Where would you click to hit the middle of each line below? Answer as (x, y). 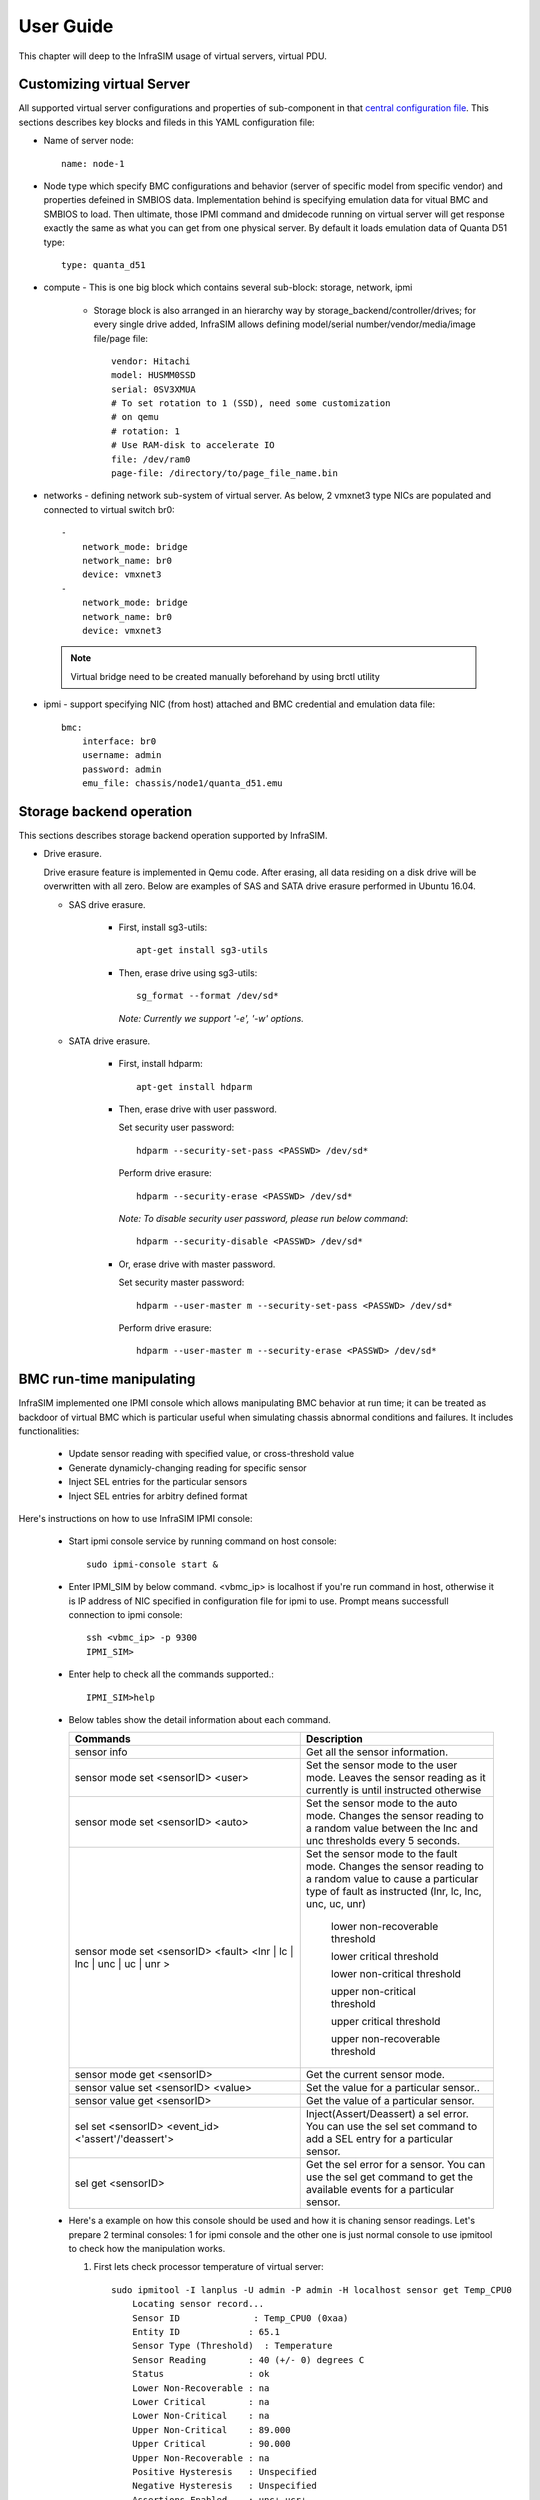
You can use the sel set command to (391, 2127)
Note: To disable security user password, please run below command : (263, 1219)
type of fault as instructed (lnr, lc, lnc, (393, 1892)
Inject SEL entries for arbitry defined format (158, 1496)
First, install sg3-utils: (163, 927)
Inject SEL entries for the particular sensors (158, 1482)
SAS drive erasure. (107, 904)
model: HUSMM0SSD (153, 375)
